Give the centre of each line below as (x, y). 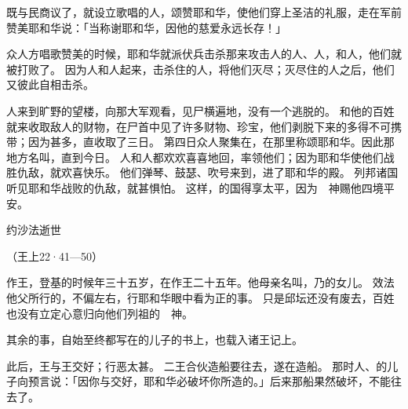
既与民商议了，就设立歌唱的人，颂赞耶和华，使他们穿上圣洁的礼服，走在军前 (204, 12)
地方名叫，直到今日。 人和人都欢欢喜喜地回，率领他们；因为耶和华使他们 (195, 157)
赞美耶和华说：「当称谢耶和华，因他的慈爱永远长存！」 (146, 27)
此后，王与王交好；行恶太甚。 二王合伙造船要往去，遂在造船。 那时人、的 (197, 365)
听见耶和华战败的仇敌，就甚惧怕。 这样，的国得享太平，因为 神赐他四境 (195, 187)
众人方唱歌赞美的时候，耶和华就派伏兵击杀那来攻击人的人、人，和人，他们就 (204, 54)
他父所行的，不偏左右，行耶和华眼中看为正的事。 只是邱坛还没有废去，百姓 (200, 297)
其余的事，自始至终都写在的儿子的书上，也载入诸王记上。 (155, 340)
